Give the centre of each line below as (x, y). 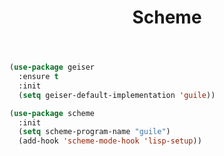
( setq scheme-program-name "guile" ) (94, 132)
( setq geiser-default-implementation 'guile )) (117, 95)
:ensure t (38, 77)
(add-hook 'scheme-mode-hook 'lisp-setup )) (110, 141)
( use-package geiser (52, 67)
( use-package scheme (52, 113)
